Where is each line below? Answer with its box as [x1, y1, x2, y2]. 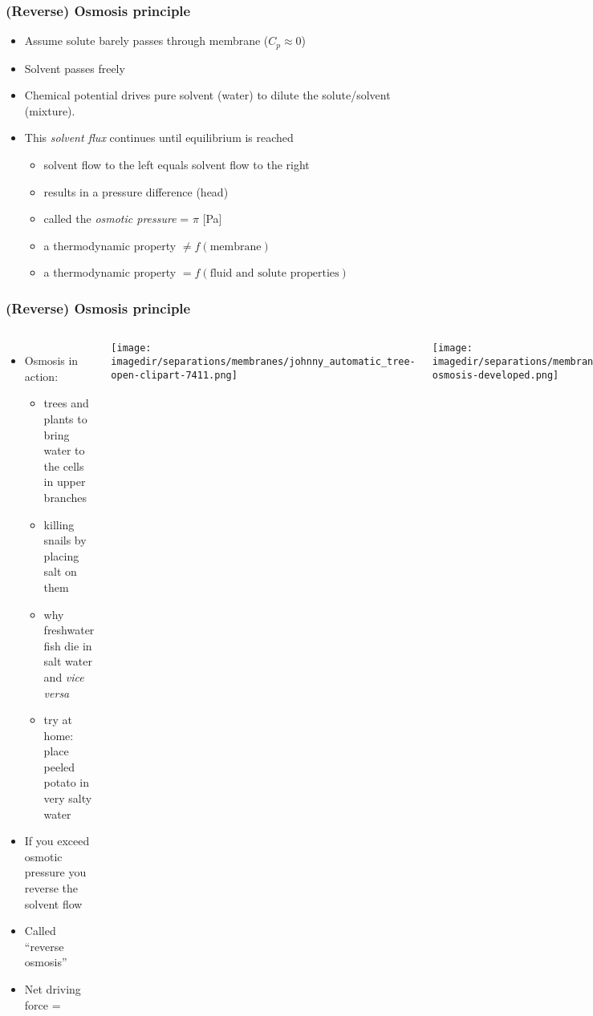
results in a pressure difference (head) [43, 183, 229, 200]
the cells [43, 457, 84, 474]
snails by [43, 532, 87, 548]
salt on [43, 563, 77, 580]
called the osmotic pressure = [43, 210, 189, 227]
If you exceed [24, 832, 90, 849]
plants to [43, 411, 87, 427]
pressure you [24, 864, 87, 880]
